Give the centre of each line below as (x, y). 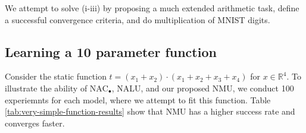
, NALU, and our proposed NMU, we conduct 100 (203, 88)
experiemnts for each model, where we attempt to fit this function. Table (138, 99)
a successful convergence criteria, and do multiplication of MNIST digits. (138, 19)
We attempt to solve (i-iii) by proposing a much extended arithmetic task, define (152, 8)
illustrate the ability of (46, 88)
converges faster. (35, 123)
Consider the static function (56, 76)
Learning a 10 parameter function (111, 51)
